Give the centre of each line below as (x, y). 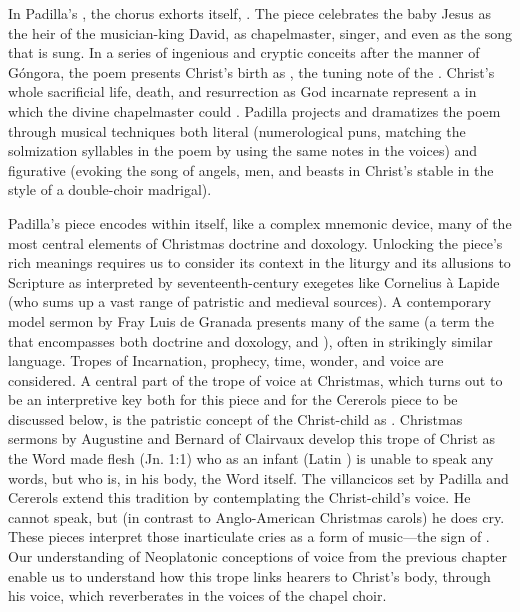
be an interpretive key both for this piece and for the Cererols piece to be (233, 399)
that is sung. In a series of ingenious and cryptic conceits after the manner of (244, 52)
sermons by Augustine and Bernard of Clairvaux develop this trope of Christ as (252, 438)
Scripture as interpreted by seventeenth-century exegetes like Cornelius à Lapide (254, 281)
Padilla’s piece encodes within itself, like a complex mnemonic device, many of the (260, 222)
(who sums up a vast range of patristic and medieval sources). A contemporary (250, 301)
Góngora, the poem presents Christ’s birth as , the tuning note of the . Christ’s (251, 71)
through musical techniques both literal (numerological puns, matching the (237, 130)
